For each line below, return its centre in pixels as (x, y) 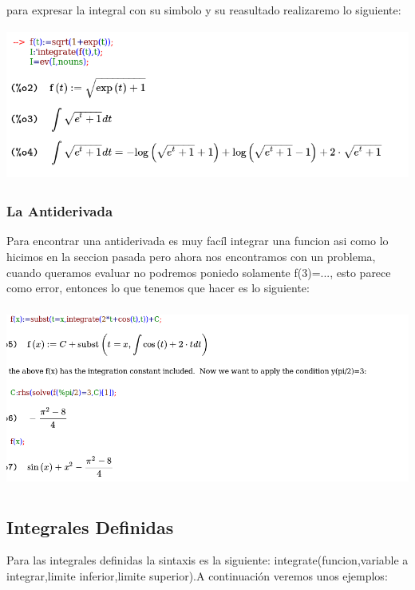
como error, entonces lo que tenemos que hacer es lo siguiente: (158, 288)
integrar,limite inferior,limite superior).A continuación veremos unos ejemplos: (197, 575)
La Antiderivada (60, 211)
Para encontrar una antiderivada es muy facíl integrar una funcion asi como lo (198, 241)
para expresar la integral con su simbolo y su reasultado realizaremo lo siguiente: (204, 10)
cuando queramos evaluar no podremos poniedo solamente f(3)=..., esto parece (199, 272)
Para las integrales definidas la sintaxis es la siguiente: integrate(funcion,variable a (207, 560)
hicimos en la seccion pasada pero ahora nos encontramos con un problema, (191, 256)
